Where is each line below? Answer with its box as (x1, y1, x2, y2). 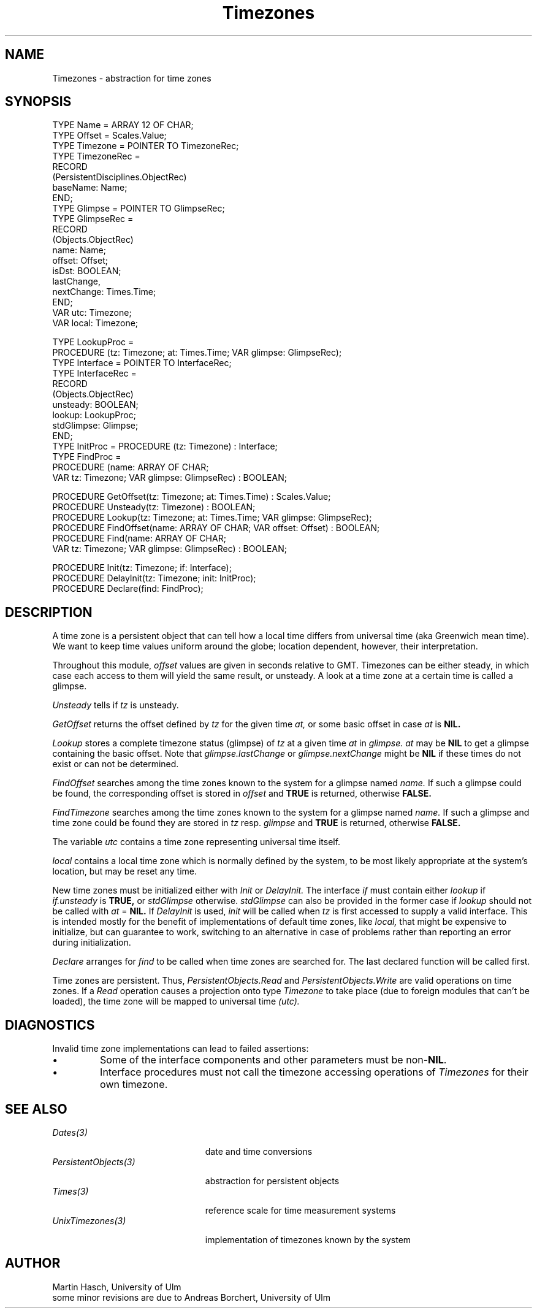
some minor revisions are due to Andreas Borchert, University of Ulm (52, 1292, 330, 1303)
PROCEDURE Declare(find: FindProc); (52, 583, 204, 594)
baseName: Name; (52, 182, 128, 193)
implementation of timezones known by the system (205, 1234, 411, 1245)
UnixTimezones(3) (52, 1215, 126, 1226)
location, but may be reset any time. (52, 866, 197, 877)
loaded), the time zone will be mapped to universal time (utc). (52, 996, 300, 1007)
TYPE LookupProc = (52, 337, 134, 348)
